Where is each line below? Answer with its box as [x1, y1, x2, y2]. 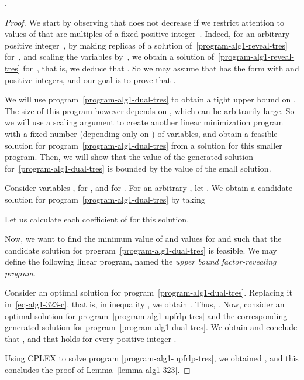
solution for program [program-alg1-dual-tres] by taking [5, 193, 205, 205]
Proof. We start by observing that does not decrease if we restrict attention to [5, 16, 285, 28]
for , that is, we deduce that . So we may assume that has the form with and [23, 61, 299, 74]
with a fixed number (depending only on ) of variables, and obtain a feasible [5, 127, 278, 139]
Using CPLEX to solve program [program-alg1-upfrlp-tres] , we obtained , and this [5, 352, 299, 364]
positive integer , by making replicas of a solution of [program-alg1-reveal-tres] [5, 39, 288, 51]
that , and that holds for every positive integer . [5, 332, 177, 344]
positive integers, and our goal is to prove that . [5, 73, 176, 85]
